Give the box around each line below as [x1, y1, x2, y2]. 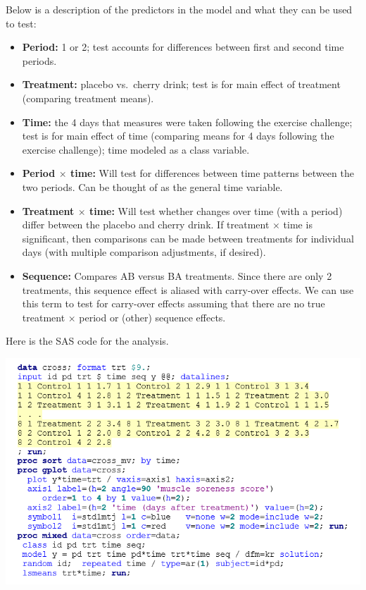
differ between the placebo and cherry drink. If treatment [22, 217, 270, 232]
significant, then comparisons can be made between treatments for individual [22, 231, 354, 245]
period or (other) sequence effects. [79, 309, 226, 324]
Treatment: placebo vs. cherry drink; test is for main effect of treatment [22, 77, 341, 92]
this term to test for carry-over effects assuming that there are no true [22, 296, 325, 311]
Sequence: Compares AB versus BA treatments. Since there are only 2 [22, 268, 332, 283]
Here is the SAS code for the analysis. [6, 333, 169, 348]
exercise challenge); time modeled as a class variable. [22, 142, 250, 156]
